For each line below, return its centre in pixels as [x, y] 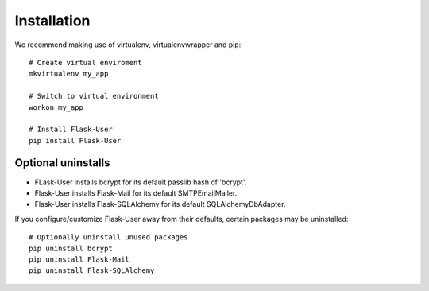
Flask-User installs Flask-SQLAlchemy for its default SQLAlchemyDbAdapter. [160, 204]
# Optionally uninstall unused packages [108, 237]
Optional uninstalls [62, 163]
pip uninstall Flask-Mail [79, 259]
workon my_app [56, 107]
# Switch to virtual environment [94, 96]
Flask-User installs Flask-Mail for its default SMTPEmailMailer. [136, 193]
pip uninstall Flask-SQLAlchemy [92, 271]
